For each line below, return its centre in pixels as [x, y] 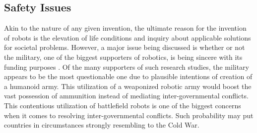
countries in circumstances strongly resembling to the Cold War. [102, 125]
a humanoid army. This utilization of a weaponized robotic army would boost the [128, 86]
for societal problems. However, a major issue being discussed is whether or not [125, 47]
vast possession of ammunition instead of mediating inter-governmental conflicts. [126, 96]
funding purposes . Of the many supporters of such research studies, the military [127, 66]
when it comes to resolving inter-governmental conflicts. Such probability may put [129, 115]
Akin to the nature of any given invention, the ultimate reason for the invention [125, 28]
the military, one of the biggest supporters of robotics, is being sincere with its [123, 57]
